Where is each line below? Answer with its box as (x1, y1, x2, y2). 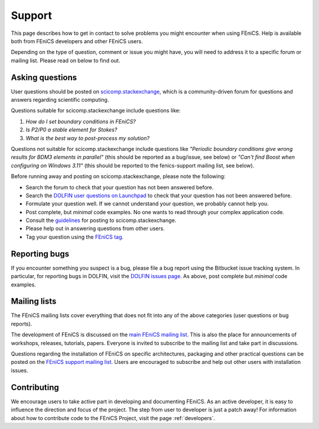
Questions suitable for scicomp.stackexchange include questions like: (11, 107, 181, 114)
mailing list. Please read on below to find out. (11, 57, 121, 64)
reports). (11, 320, 32, 327)
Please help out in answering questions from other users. (25, 225, 165, 232)
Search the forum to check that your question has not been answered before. (25, 183, 214, 191)
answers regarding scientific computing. (11, 96, 109, 104)
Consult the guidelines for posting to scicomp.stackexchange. (25, 217, 177, 224)
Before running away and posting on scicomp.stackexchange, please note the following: (11, 173, 226, 180)
